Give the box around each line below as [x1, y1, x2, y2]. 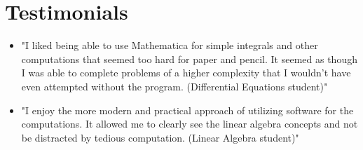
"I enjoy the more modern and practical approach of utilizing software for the [21, 102, 354, 117]
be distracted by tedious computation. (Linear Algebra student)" [21, 130, 299, 144]
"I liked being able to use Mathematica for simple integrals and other [21, 38, 318, 53]
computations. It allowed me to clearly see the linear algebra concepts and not [21, 116, 358, 131]
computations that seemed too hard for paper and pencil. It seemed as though [21, 51, 357, 66]
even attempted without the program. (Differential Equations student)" [21, 79, 328, 93]
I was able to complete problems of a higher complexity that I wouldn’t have [21, 65, 351, 80]
